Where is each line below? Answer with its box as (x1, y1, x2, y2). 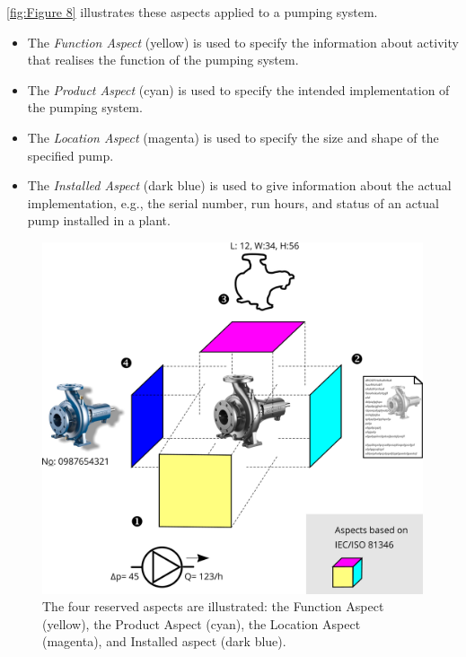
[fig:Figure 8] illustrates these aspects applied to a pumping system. (6, 3, 378, 21)
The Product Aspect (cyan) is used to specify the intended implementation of (27, 80, 450, 99)
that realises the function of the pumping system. (27, 50, 299, 69)
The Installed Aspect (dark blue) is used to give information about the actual (27, 176, 452, 195)
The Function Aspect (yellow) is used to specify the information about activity (27, 32, 459, 51)
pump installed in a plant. (27, 211, 171, 230)
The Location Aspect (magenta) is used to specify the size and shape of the (27, 127, 439, 146)
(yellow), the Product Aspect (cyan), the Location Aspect (42, 614, 361, 633)
